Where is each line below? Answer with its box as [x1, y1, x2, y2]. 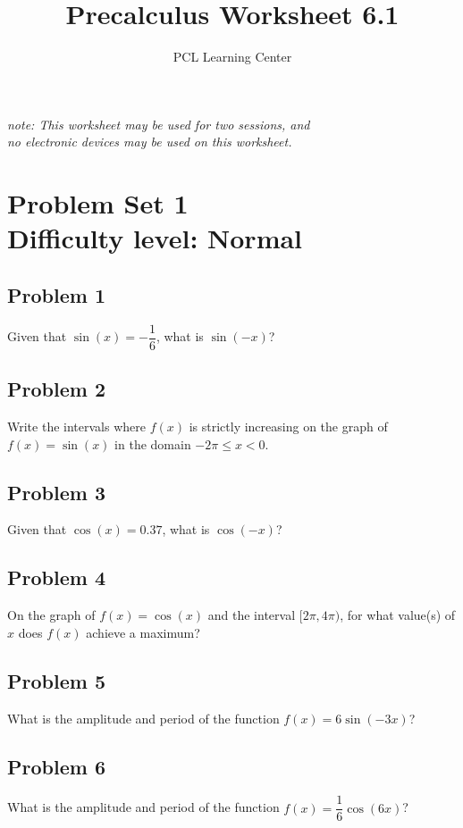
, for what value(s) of [340, 606, 456, 624]
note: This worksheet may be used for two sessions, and [7, 114, 310, 133]
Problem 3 [7, 478, 105, 506]
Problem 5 [7, 666, 105, 694]
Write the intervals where [7, 416, 146, 435]
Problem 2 [7, 375, 105, 403]
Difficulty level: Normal [7, 220, 303, 256]
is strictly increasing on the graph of [189, 416, 388, 435]
